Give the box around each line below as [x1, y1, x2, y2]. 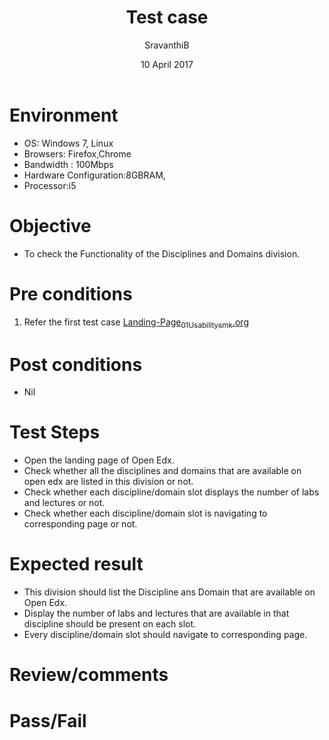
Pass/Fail [9, 709, 87, 732]
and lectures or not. [23, 497, 106, 509]
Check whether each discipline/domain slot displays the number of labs [23, 486, 320, 498]
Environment [9, 104, 119, 126]
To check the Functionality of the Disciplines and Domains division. [23, 247, 301, 260]
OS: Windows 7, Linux [23, 137, 114, 149]
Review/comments [9, 664, 169, 686]
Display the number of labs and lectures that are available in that [23, 607, 290, 620]
